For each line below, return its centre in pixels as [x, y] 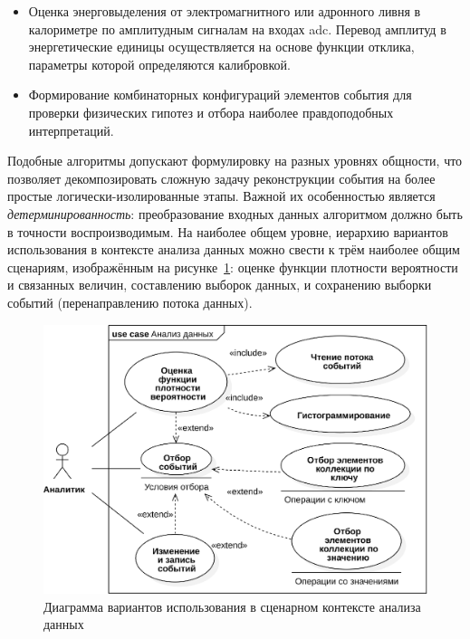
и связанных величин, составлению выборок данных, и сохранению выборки [220, 285]
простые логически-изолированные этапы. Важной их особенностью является [221, 196]
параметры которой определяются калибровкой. [159, 64]
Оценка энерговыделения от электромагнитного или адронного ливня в [225, 11]
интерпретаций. [71, 130]
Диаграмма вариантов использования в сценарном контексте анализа [232, 606]
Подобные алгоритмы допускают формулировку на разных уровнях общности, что [235, 161]
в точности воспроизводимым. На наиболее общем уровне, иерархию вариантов [228, 231]
